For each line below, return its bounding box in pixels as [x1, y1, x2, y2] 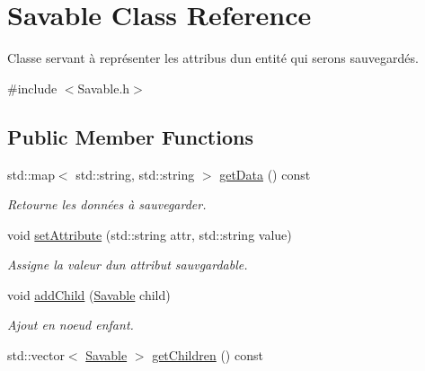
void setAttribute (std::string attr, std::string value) [7, 225, 292, 243]
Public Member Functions [7, 122, 253, 150]
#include [7, 78, 58, 97]
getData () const [219, 164, 311, 183]
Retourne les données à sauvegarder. [7, 195, 207, 214]
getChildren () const [152, 346, 263, 365]
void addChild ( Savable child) [7, 285, 171, 304]
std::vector [7, 346, 65, 365]
